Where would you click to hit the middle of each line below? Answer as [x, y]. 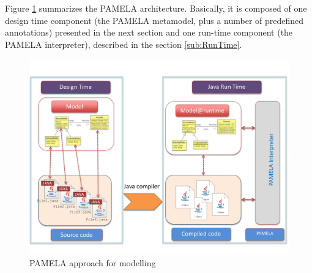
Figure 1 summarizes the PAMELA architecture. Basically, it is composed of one [156, 8]
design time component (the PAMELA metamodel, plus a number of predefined [154, 20]
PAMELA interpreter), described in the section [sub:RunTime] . [124, 44]
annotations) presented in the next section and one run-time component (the [149, 32]
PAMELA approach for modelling [93, 262]
